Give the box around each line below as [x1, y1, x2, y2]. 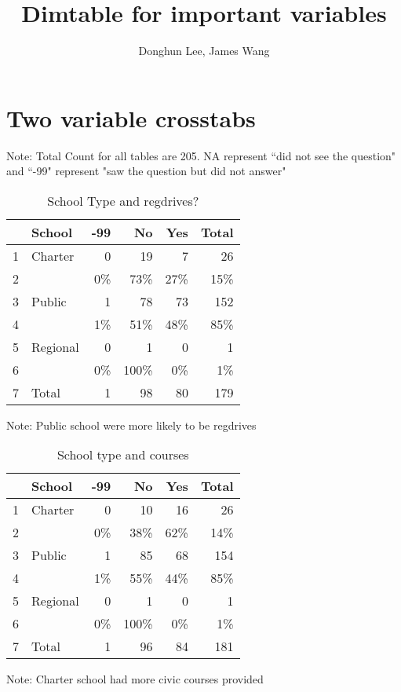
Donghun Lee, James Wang [138, 42, 270, 59]
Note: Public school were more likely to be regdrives [6, 416, 257, 433]
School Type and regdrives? [47, 191, 199, 210]
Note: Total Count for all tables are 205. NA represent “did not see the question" [6, 147, 396, 163]
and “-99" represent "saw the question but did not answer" [6, 163, 286, 179]
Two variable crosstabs [6, 101, 256, 134]
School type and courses [57, 445, 189, 464]
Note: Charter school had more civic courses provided [6, 671, 264, 687]
